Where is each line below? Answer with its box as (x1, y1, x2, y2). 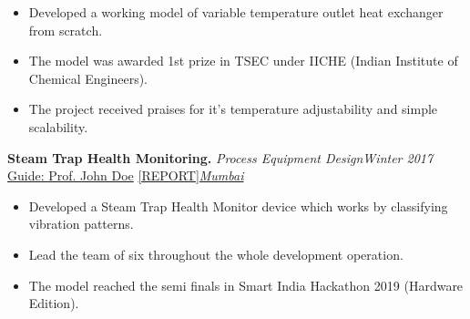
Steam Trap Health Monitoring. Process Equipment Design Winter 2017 (7, 148, 434, 167)
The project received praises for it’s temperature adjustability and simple (28, 99, 438, 118)
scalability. (28, 117, 88, 136)
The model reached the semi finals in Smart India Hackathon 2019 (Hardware (28, 275, 464, 294)
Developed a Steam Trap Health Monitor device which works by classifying (28, 196, 448, 215)
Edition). (28, 293, 79, 313)
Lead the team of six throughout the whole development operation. (28, 244, 404, 263)
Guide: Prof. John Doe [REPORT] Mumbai (7, 166, 244, 185)
